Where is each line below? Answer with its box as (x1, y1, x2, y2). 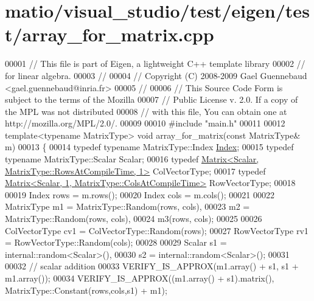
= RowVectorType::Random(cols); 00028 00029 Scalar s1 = (5, 236, 227, 249)
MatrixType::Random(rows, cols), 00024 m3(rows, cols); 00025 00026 (5, 212, 262, 225)
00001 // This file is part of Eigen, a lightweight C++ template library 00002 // (5, 57, 305, 70)
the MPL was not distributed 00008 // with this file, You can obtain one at (5, 105, 287, 117)
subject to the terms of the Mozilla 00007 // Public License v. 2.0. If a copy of (5, 93, 298, 106)
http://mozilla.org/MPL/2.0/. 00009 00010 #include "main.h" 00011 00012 (5, 117, 285, 130)
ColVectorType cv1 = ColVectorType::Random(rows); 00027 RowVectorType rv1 (5, 224, 309, 237)
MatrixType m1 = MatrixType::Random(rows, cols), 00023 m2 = (5, 200, 250, 213)
